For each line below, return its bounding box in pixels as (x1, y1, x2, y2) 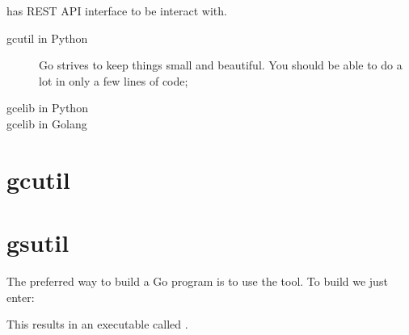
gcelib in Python (6, 99, 88, 116)
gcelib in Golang (6, 115, 87, 132)
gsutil (6, 226, 70, 259)
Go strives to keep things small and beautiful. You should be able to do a (39, 57, 403, 73)
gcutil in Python (6, 29, 88, 46)
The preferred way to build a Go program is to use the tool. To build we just (6, 273, 388, 290)
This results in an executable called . (6, 316, 188, 333)
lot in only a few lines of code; (39, 72, 188, 89)
